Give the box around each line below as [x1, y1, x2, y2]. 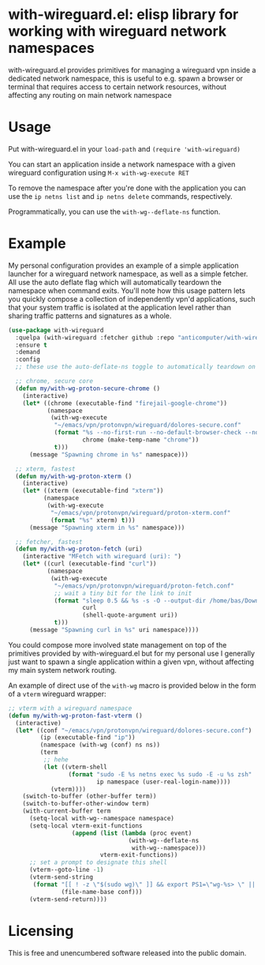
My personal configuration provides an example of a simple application [8, 261, 239, 270]
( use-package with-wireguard [8, 326, 104, 334]
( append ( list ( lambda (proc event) [71, 829, 192, 837]
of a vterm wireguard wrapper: [8, 689, 106, 698]
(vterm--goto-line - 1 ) [28, 866, 104, 874]
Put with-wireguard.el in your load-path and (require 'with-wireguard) [8, 144, 241, 153]
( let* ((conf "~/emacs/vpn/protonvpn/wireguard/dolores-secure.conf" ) [15, 727, 252, 734]
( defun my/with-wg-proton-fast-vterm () [8, 712, 144, 719]
